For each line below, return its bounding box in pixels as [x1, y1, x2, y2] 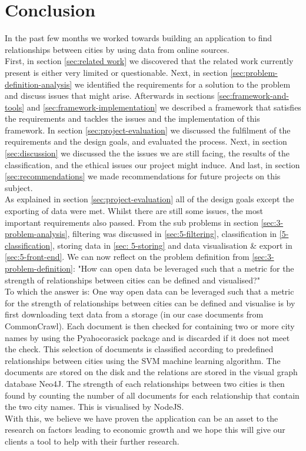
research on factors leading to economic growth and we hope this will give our [5, 423, 285, 436]
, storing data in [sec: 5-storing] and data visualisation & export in [52, 239, 292, 251]
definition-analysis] [5, 78, 72, 90]
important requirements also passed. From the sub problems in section [5, 216, 259, 228]
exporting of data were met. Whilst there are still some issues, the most [5, 205, 263, 217]
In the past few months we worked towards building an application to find [5, 32, 272, 44]
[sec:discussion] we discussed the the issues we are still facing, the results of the [5, 147, 290, 159]
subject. [5, 181, 33, 193]
